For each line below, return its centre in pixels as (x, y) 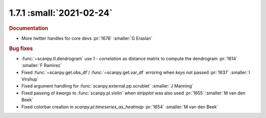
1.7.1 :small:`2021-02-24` (61, 13)
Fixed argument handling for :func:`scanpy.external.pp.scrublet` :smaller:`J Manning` (107, 86)
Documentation (29, 28)
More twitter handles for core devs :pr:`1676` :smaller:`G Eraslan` (87, 38)
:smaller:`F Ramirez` (42, 65)
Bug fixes (21, 48)
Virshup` (30, 79)
